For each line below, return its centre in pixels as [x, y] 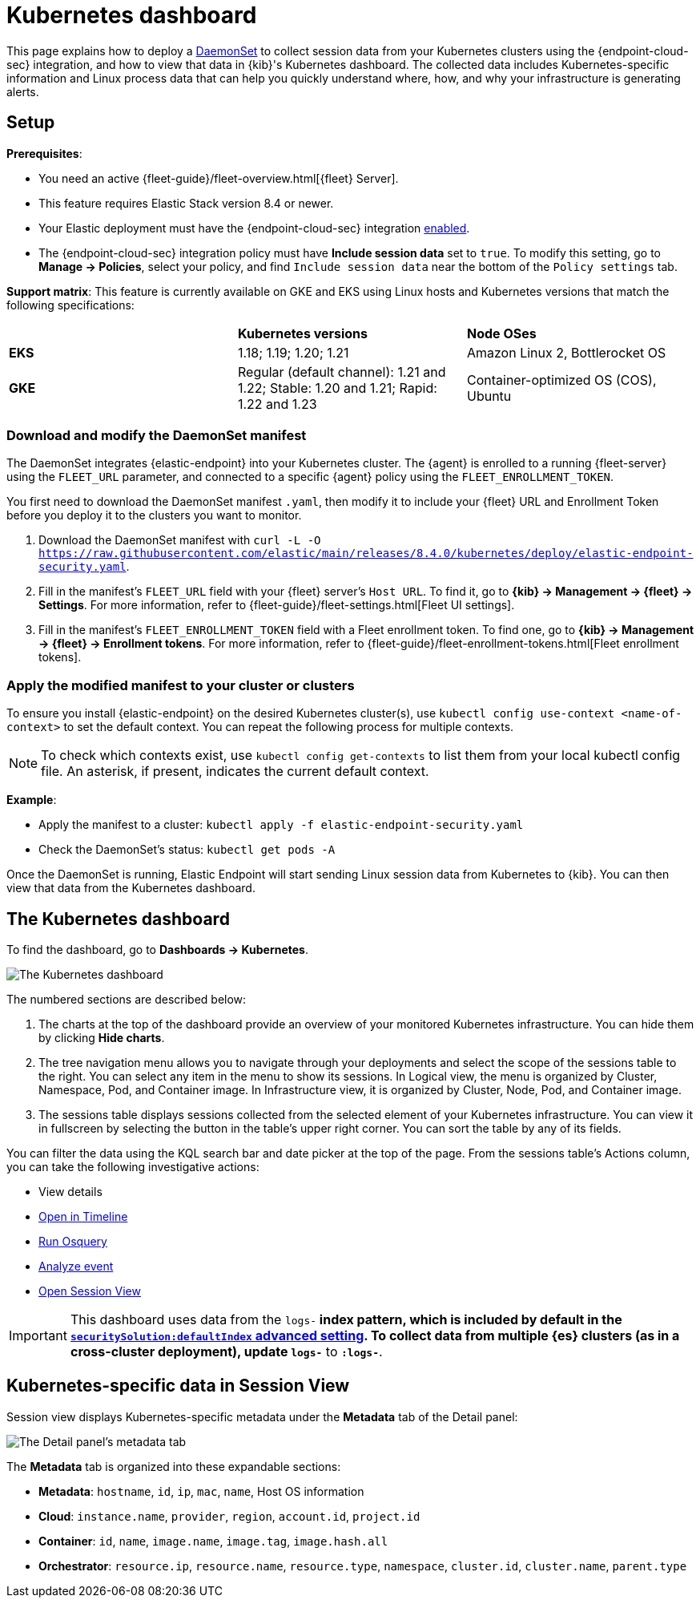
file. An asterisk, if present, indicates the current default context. [235, 772]
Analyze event [76, 1266]
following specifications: [70, 305]
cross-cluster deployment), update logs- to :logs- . [226, 1351]
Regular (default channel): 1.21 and [342, 372]
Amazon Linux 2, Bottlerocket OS [566, 352]
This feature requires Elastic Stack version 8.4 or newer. [186, 203]
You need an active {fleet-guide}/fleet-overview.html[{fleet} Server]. [219, 178]
